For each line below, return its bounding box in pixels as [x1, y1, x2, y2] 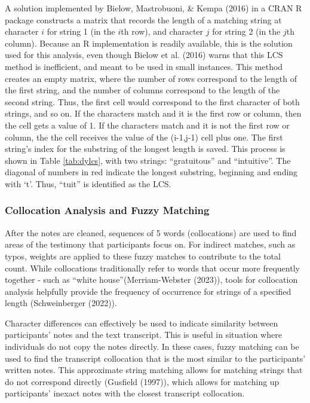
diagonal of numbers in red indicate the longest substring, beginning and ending [5, 166, 298, 178]
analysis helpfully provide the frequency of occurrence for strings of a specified [5, 285, 291, 297]
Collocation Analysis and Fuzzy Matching [5, 203, 210, 218]
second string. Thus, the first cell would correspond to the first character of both [5, 95, 300, 108]
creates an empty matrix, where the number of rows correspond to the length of [5, 72, 297, 84]
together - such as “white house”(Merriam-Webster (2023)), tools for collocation [5, 273, 298, 286]
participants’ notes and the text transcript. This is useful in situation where [5, 328, 282, 341]
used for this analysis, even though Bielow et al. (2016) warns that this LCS [5, 48, 283, 61]
